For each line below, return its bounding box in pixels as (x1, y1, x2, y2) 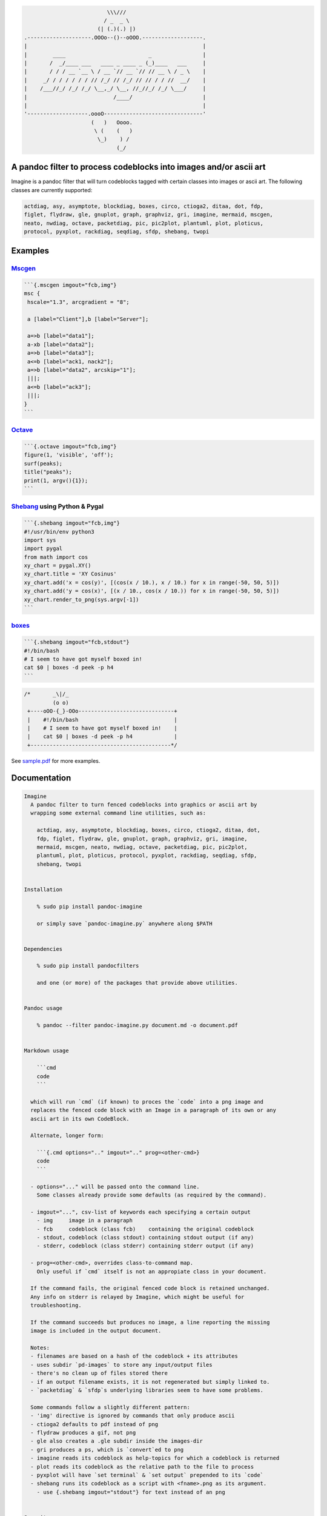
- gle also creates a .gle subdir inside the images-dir (30, 1438, 203, 1444)
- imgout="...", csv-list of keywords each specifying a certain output (30, 1209, 251, 1215)
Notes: (30, 1344, 50, 1352)
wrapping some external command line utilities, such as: (30, 810, 206, 817)
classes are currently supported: (11, 186, 93, 193)
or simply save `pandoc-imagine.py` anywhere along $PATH (36, 920, 213, 927)
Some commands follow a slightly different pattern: (30, 1404, 190, 1410)
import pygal (24, 545, 63, 552)
